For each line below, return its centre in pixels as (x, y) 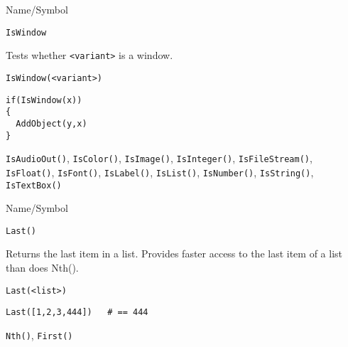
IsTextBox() (34, 185)
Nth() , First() (39, 335)
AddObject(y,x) (51, 123)
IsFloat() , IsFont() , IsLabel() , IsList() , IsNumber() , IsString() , (160, 172)
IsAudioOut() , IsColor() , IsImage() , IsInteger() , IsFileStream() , (159, 158)
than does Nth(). (42, 267)
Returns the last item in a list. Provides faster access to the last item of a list (174, 253)
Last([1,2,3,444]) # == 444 (77, 313)
